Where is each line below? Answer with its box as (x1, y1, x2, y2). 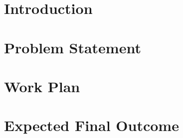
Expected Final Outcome (4, 115, 179, 136)
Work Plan (4, 76, 80, 96)
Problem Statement (4, 37, 141, 57)
